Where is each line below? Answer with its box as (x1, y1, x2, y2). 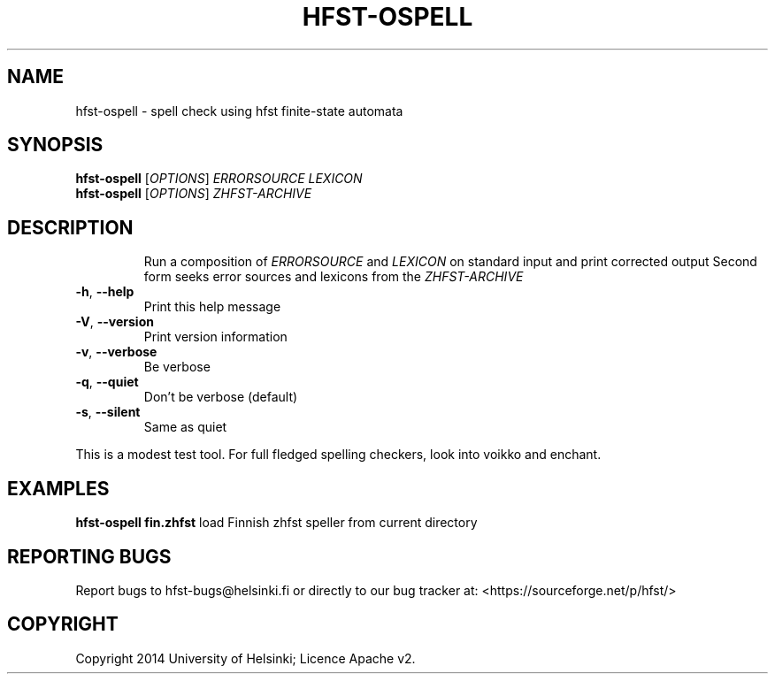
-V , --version (75, 314, 154, 330)
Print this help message (143, 299, 281, 315)
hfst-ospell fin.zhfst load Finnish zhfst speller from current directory (75, 515, 478, 531)
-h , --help (75, 284, 134, 300)
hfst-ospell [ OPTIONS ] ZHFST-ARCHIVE (75, 186, 312, 202)
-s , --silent (75, 404, 141, 420)
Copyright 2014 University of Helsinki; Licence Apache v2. (75, 650, 416, 666)
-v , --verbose (75, 344, 157, 360)
